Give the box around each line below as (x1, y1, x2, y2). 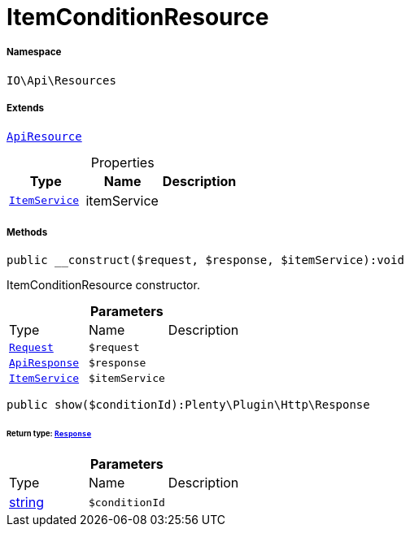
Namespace (7, 46, 62, 58)
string (9, 494, 44, 511)
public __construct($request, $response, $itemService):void (7, 253, 404, 267)
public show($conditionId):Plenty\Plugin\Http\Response (7, 398, 370, 412)
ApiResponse (9, 357, 80, 370)
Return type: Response (7, 429, 92, 439)
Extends (7, 102, 45, 115)
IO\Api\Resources (7, 73, 116, 87)
